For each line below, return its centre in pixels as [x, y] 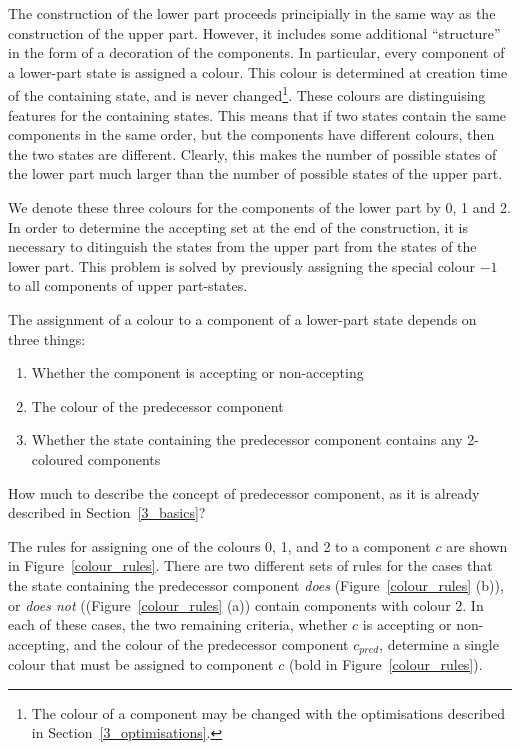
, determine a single [439, 643]
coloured [57, 458]
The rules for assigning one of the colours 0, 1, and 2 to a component [219, 545]
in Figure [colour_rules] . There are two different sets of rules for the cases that [250, 565]
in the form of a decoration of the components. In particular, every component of [256, 52]
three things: [47, 338]
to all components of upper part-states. [128, 285]
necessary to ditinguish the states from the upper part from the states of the [242, 246]
